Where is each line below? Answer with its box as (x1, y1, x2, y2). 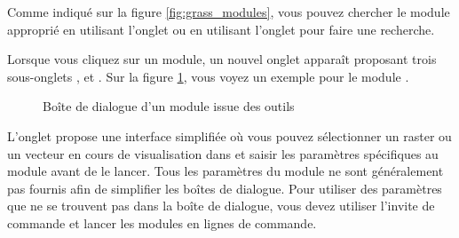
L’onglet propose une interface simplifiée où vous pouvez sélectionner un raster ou (7, 126, 452, 145)
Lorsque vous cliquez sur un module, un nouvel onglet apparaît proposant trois (7, 50, 437, 68)
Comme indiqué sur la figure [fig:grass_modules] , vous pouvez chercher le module (7, 3, 450, 20)
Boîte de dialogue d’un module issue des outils (43, 97, 295, 115)
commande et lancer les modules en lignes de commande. (7, 213, 317, 232)
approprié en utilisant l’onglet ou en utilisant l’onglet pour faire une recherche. (7, 20, 435, 38)
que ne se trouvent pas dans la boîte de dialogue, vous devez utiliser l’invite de (7, 196, 435, 215)
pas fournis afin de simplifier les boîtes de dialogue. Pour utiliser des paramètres (7, 178, 442, 197)
